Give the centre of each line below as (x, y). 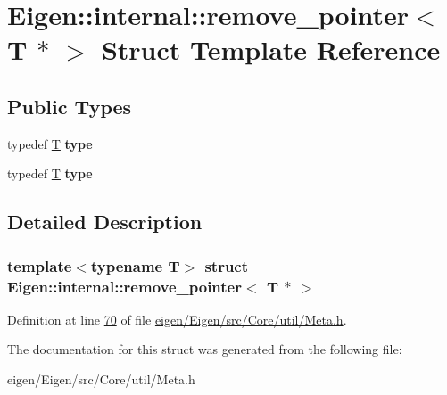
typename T (135, 265)
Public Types (70, 106)
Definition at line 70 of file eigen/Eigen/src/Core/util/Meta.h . (177, 319)
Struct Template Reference (271, 49)
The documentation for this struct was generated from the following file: (205, 349)
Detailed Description (105, 222)
